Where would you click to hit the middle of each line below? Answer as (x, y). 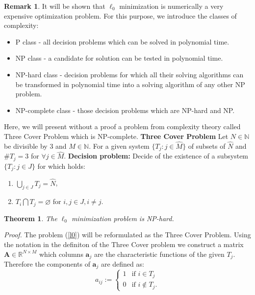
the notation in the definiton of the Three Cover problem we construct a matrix (124, 244)
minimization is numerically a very (171, 6)
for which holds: (61, 166)
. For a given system (119, 146)
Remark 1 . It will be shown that (55, 6)
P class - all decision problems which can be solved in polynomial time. (122, 41)
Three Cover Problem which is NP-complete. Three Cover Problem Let (116, 136)
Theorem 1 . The (31, 218)
